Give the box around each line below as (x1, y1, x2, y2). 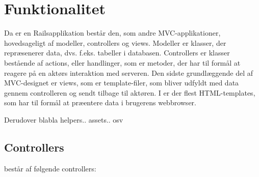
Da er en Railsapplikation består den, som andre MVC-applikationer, (4, 27, 221, 38)
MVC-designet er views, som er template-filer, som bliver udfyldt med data (4, 77, 239, 88)
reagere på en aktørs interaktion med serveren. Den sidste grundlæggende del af (4, 67, 253, 78)
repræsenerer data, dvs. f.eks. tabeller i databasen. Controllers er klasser (4, 47, 230, 58)
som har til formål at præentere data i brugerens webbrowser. (4, 97, 196, 108)
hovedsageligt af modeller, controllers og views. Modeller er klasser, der (4, 37, 226, 48)
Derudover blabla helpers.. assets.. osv (4, 114, 123, 125)
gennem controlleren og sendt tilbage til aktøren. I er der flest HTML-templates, (4, 87, 255, 98)
